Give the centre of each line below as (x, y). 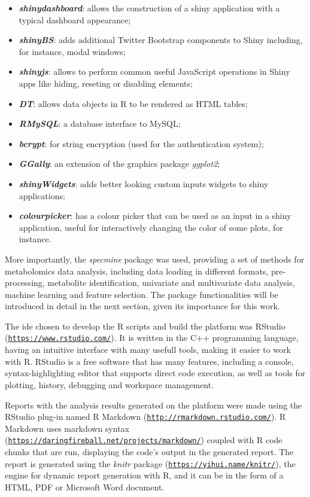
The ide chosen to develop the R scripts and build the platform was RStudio (145, 326)
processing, (25, 283)
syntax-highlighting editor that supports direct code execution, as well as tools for (155, 373)
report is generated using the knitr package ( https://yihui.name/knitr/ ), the (150, 463)
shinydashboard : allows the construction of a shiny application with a (149, 8)
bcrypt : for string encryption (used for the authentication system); (141, 143)
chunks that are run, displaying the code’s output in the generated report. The (149, 452)
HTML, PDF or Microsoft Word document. (85, 487)
